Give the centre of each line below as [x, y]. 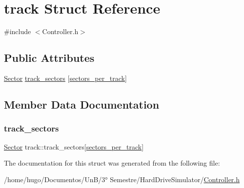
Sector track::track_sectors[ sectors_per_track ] [74, 146]
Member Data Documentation [82, 104]
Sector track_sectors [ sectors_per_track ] [65, 78]
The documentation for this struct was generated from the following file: [112, 163]
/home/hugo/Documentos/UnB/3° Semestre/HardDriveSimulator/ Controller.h [122, 179]
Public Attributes [49, 58]
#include [18, 31]
